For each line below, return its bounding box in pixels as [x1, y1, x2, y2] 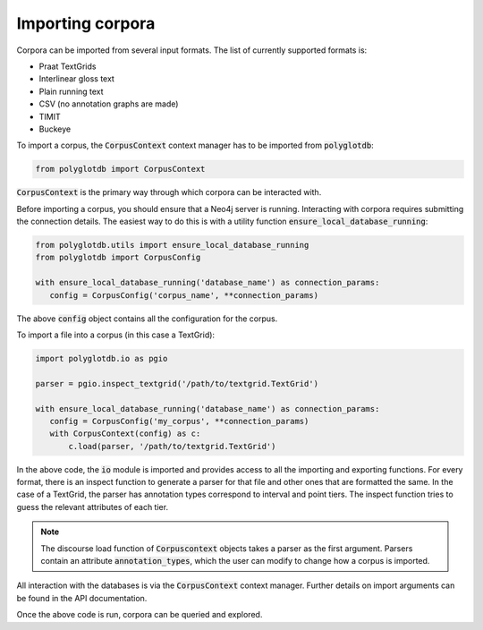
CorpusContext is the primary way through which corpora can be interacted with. [16, 187, 322, 198]
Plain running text [38, 86, 104, 97]
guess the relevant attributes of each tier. [16, 501, 169, 512]
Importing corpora [16, 13, 156, 33]
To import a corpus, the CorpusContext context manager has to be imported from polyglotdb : [16, 140, 375, 151]
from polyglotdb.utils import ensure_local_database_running [35, 240, 309, 251]
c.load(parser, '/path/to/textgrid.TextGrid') [68, 441, 276, 451]
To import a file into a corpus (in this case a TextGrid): [16, 329, 215, 340]
